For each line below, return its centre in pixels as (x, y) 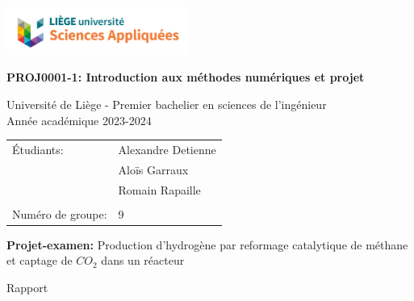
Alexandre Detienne (167, 149)
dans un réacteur (143, 260)
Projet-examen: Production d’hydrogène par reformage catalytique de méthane (207, 244)
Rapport (27, 287)
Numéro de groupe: (60, 213)
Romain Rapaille (159, 189)
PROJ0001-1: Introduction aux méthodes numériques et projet (186, 77)
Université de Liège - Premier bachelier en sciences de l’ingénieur (167, 104)
